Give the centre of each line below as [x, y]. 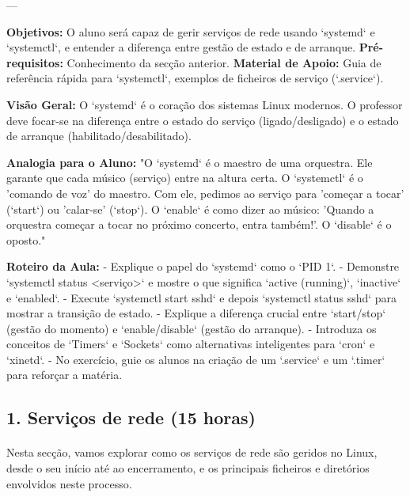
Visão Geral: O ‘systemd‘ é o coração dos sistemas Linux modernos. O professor [205, 104]
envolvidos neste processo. [69, 483]
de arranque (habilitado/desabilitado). [99, 136]
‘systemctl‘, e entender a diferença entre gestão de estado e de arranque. [181, 47]
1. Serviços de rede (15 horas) [131, 417]
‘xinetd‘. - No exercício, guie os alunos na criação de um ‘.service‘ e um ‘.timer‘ [196, 359]
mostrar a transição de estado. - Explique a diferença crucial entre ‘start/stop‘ [196, 313]
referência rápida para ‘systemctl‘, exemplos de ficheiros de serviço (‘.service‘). [195, 78]
